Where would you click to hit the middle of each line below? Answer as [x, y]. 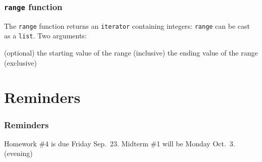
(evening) [18, 153]
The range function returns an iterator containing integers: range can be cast [127, 25]
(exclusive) [21, 62]
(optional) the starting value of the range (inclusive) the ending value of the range [131, 53]
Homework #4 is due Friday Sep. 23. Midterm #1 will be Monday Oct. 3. [120, 143]
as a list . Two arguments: [45, 36]
